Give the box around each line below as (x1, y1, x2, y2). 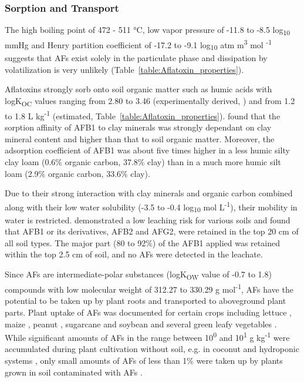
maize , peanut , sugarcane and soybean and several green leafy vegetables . (5, 317, 277, 330)
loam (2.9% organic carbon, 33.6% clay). (5, 167, 150, 179)
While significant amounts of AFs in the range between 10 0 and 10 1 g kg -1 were (5, 330, 290, 343)
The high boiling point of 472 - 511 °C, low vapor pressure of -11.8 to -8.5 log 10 (5, 24, 291, 38)
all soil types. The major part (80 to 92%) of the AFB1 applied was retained (5, 236, 280, 249)
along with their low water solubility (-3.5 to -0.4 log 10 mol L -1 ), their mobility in (5, 199, 298, 215)
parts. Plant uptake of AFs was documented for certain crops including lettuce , (5, 306, 292, 318)
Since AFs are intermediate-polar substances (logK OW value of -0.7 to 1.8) (5, 268, 272, 282)
